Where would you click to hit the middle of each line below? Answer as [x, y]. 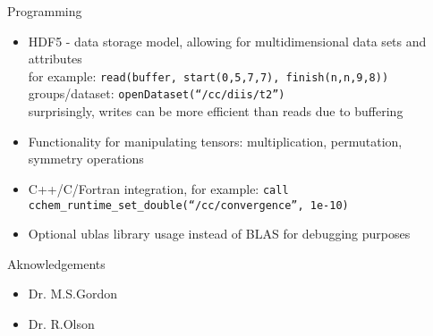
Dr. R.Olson [61, 323]
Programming [45, 11]
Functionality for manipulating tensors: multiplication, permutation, [215, 141]
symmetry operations [86, 159]
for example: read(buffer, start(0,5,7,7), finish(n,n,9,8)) [208, 76]
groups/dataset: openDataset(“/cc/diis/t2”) [157, 93]
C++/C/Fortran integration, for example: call [158, 188]
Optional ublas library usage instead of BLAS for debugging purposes [219, 234]
